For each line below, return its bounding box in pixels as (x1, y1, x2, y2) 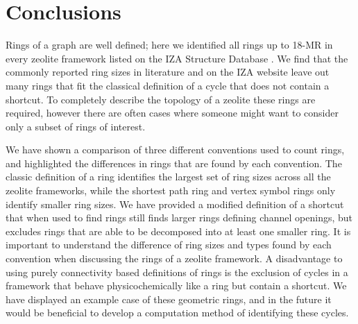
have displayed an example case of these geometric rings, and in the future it (6, 291, 332, 306)
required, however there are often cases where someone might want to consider (6, 105, 339, 120)
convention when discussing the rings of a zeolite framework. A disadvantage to (6, 251, 343, 266)
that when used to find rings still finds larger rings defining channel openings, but (6, 210, 353, 225)
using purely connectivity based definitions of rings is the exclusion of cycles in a (6, 264, 348, 279)
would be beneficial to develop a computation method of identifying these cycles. (6, 305, 349, 320)
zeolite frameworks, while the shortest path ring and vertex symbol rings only (6, 183, 336, 198)
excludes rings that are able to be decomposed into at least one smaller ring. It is (6, 223, 351, 238)
